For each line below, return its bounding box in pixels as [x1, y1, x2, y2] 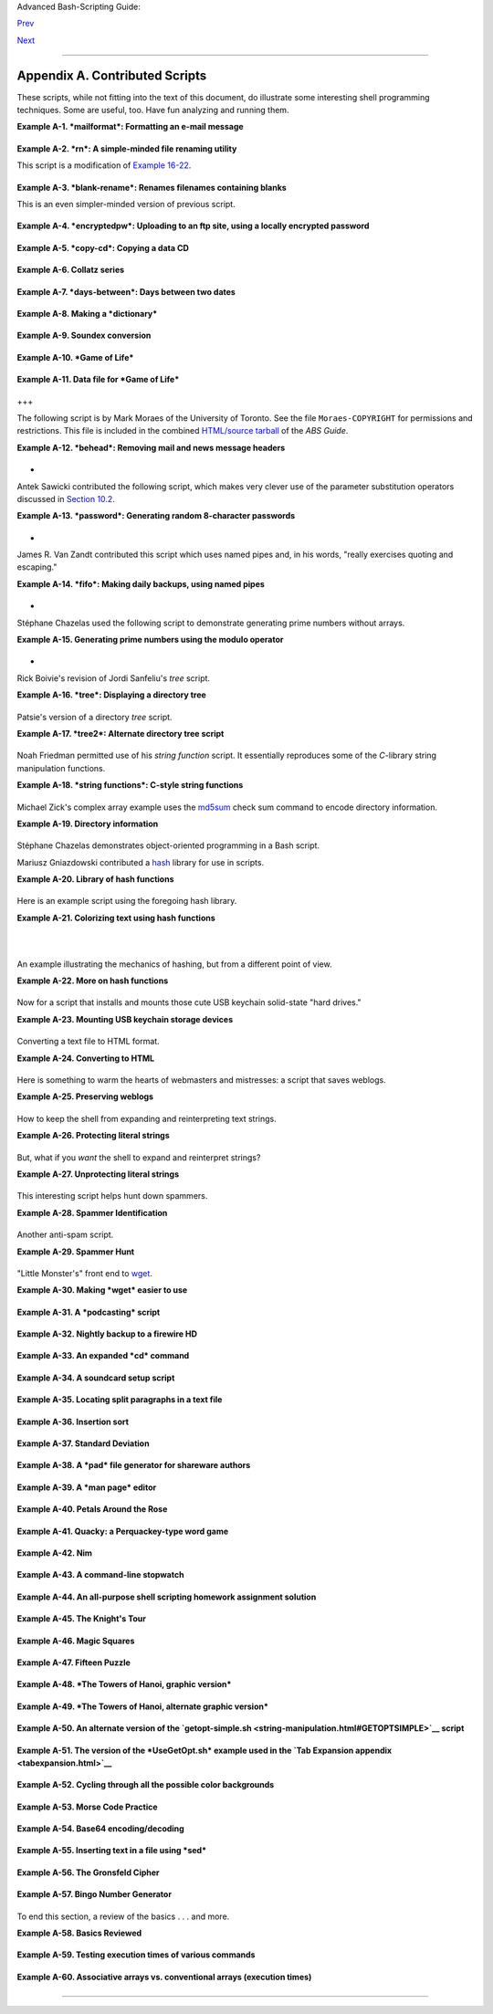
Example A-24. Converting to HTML [16, 1053, 155, 1064]
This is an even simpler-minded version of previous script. [16, 199, 236, 210]
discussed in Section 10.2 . [16, 493, 116, 504]
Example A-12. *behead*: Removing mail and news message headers [16, 442, 286, 453]
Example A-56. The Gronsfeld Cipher [16, 1867, 160, 1878]
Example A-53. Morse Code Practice [16, 1801, 159, 1812]
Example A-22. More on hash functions [16, 975, 169, 986]
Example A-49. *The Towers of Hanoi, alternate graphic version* [16, 1701, 269, 1712]
